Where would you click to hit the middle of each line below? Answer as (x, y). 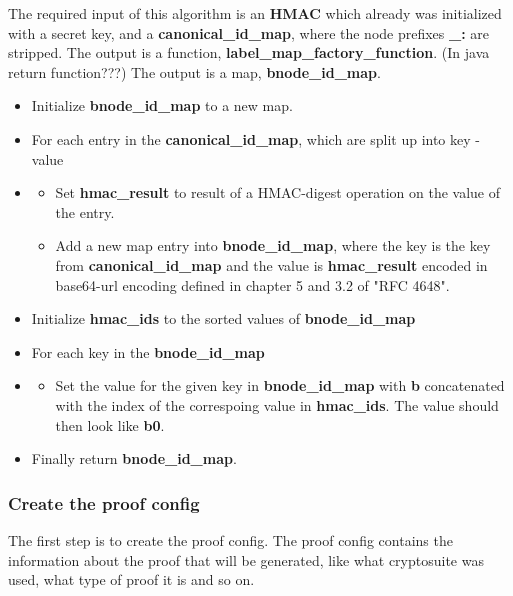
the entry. (85, 211)
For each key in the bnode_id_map (148, 351)
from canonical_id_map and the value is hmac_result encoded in (271, 264)
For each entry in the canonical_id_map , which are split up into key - (255, 138)
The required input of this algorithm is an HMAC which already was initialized (255, 13)
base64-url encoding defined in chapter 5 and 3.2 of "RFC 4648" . (252, 284)
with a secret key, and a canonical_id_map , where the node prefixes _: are (249, 32)
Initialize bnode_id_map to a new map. (162, 105)
